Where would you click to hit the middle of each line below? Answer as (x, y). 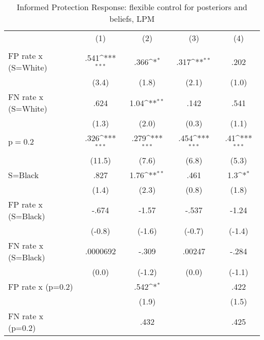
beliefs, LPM (132, 19)
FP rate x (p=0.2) (41, 286)
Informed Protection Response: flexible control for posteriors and (132, 7)
